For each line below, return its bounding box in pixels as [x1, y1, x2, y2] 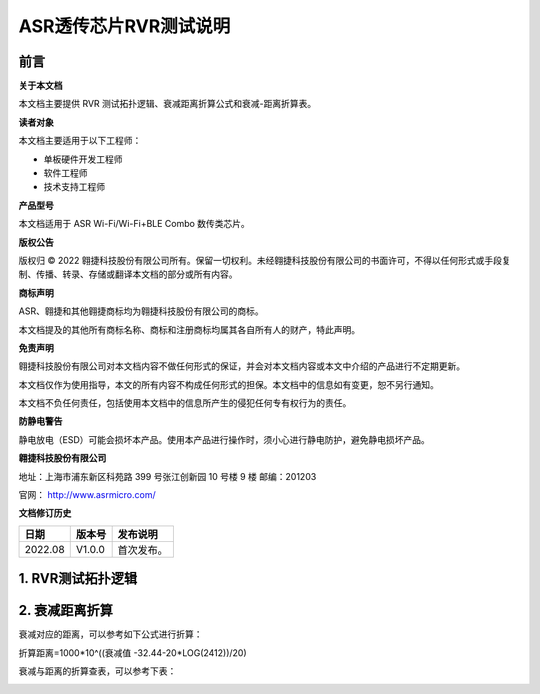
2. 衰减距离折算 [18, 602, 114, 619]
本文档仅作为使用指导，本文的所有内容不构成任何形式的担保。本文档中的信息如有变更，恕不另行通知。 [18, 378, 439, 390]
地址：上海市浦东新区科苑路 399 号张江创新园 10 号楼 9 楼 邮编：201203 [18, 470, 317, 482]
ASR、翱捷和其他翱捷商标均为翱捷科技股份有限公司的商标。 [18, 305, 264, 317]
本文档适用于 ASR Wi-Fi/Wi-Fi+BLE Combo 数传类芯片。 [18, 218, 250, 230]
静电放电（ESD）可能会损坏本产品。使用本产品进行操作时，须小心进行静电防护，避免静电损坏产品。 [18, 433, 430, 445]
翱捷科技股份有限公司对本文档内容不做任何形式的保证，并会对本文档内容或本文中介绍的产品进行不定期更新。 [18, 360, 465, 372]
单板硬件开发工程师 [43, 153, 123, 165]
